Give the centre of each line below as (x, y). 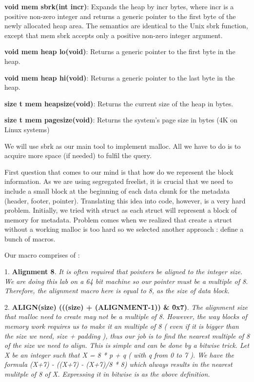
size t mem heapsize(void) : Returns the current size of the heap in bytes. (119, 103)
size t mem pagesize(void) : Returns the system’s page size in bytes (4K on (121, 120)
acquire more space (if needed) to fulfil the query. (78, 155)
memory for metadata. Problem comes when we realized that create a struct (118, 219)
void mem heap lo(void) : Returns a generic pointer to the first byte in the (120, 51)
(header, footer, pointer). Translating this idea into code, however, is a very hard (125, 200)
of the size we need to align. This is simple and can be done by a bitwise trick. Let (127, 345)
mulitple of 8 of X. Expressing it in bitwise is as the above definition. (107, 374)
